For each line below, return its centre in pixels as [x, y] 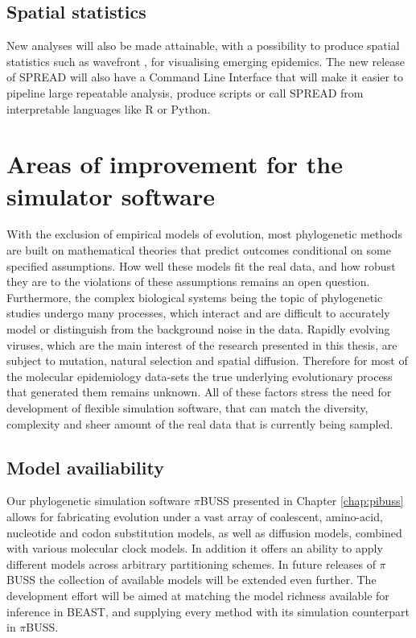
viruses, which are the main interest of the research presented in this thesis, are [202, 344]
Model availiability [85, 467]
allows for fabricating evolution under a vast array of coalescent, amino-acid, [195, 516]
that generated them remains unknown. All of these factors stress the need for [199, 392]
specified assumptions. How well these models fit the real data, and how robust [201, 265]
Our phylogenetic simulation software [99, 501]
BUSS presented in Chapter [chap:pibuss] [302, 501]
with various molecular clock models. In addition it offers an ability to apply [195, 548]
